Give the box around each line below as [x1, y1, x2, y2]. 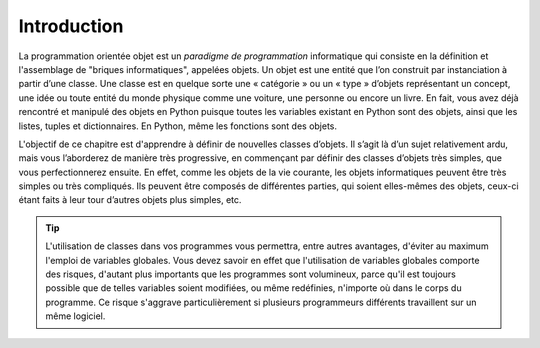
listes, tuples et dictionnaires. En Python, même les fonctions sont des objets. [18, 120, 338, 132]
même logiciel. [45, 310, 106, 322]
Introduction [18, 15, 124, 37]
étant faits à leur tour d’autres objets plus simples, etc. [18, 194, 242, 206]
